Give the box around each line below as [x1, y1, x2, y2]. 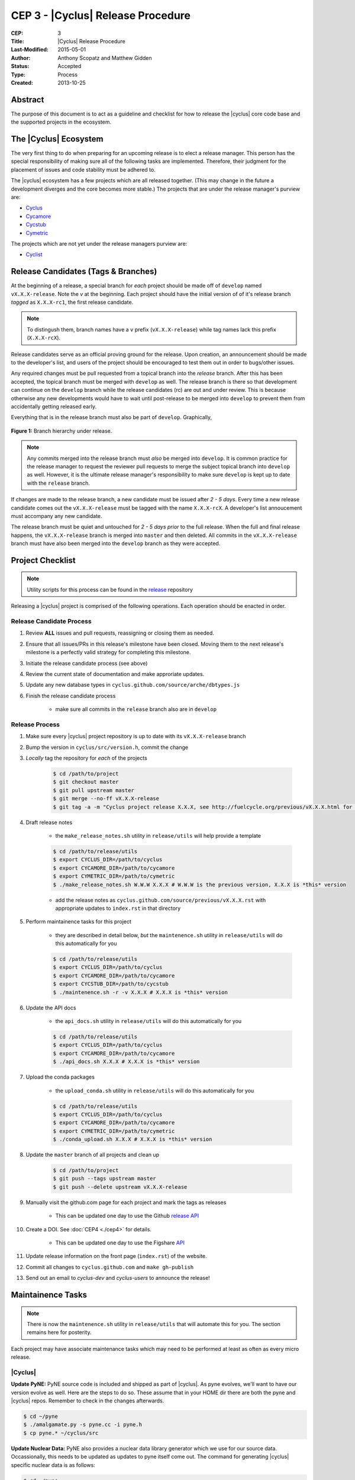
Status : [11, 63, 30, 70]
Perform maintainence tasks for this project [25, 918, 131, 925]
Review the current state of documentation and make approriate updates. [25, 670, 205, 677]
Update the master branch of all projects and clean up [25, 1151, 160, 1159]
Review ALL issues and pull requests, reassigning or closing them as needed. [25, 629, 214, 636]
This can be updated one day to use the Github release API [55, 1212, 199, 1220]
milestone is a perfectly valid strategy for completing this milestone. [25, 649, 191, 656]
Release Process [11, 720, 60, 728]
